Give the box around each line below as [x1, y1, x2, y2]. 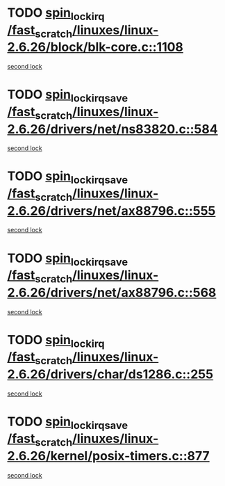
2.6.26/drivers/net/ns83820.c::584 [7, 121, 218, 137]
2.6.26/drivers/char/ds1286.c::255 [7, 366, 214, 382]
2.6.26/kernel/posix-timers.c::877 [7, 448, 210, 464]
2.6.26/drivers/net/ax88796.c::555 [7, 203, 216, 218]
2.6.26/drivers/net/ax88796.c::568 [7, 284, 217, 300]
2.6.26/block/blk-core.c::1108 [7, 40, 184, 55]
